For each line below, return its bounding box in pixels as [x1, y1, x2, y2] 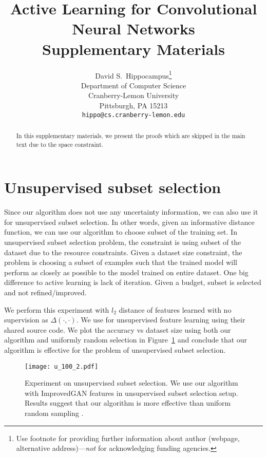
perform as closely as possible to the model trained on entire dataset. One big [4, 266, 249, 277]
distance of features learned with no [119, 304, 232, 315]
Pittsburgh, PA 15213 [99, 100, 168, 110]
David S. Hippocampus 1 [95, 68, 172, 81]
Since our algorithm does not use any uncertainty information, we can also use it [4, 206, 258, 217]
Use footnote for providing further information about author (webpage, [16, 432, 240, 443]
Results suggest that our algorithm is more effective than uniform [25, 397, 231, 408]
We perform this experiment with [4, 304, 109, 315]
